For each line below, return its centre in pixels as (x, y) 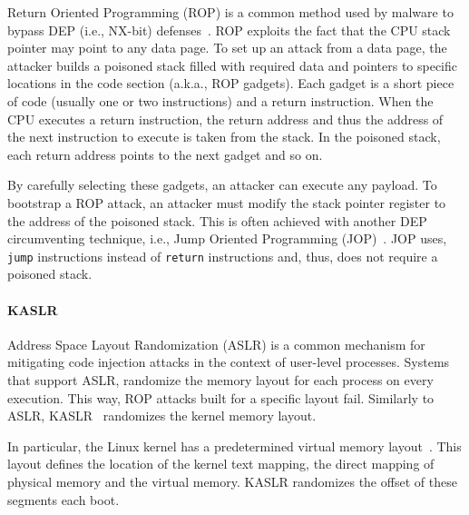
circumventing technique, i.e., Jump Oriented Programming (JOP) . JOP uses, (227, 238)
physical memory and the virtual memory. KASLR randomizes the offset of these (232, 481)
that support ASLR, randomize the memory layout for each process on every (220, 379)
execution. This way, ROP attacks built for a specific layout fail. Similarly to (221, 397)
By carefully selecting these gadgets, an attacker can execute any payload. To (222, 185)
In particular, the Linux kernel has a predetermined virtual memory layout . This (234, 446)
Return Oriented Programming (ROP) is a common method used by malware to (230, 12)
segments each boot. (64, 499)
